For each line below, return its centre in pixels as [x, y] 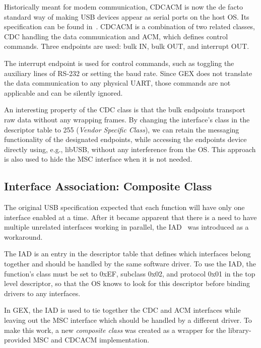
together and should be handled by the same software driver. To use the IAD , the [130, 264]
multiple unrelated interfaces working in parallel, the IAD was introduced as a [126, 227]
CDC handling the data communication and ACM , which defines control [116, 36]
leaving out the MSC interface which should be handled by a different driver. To [128, 320]
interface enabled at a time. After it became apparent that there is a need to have [130, 217]
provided [17, 340]
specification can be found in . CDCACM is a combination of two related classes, [130, 26]
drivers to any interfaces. [42, 293]
